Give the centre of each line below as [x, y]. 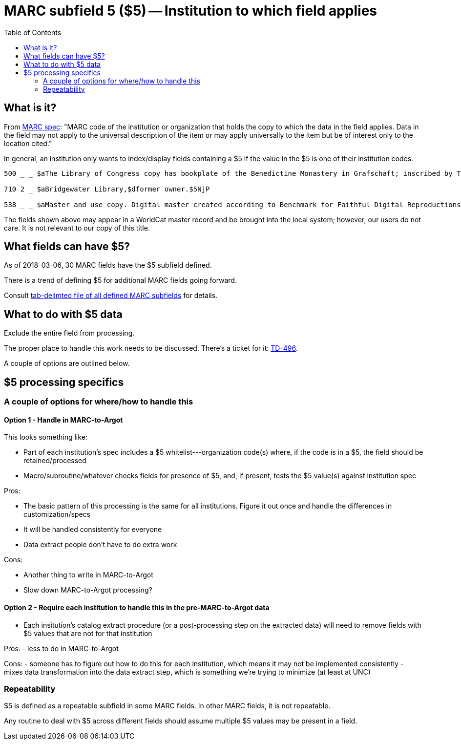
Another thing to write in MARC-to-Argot [88, 575]
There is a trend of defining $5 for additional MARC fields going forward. [120, 280]
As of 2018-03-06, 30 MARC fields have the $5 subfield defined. [108, 265]
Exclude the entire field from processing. [69, 333]
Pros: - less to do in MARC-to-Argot [61, 648]
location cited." [28, 143]
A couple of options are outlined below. [67, 363]
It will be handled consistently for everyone [93, 530]
